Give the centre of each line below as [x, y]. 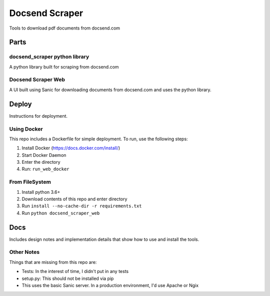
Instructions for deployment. [38, 116]
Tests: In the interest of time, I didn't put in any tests [75, 271]
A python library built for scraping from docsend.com [64, 67]
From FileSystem [30, 182]
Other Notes [24, 252]
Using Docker [26, 129]
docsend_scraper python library [49, 57]
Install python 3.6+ [41, 192]
